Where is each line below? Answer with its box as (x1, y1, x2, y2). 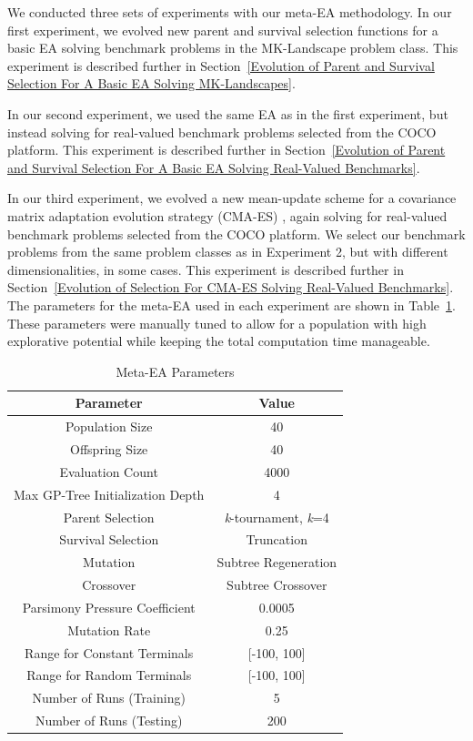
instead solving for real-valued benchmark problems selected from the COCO (7, 122, 437, 141)
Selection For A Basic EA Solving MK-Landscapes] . (7, 74, 296, 93)
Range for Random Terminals (26, 665, 192, 685)
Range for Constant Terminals (25, 643, 194, 662)
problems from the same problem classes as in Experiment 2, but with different (7, 242, 448, 261)
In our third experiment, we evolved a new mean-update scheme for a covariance (7, 188, 457, 208)
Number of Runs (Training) (32, 688, 186, 707)
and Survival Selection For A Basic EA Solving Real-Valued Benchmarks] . (7, 157, 420, 177)
